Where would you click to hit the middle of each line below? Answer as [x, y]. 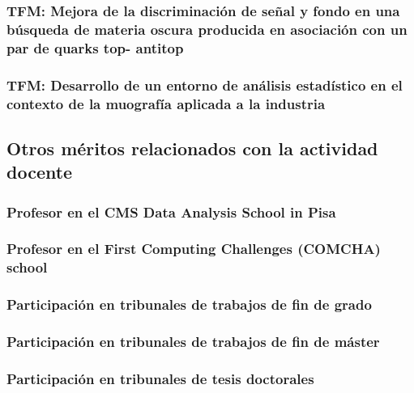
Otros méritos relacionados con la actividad [192, 148]
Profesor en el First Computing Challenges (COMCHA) [194, 249]
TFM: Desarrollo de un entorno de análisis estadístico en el [205, 85]
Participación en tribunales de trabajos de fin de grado [189, 304]
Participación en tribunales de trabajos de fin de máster [193, 341]
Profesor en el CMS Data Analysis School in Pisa [171, 211]
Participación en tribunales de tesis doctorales [160, 378]
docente [40, 172]
